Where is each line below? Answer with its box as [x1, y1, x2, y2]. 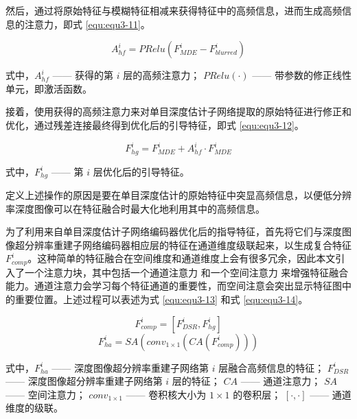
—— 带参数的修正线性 [252, 68, 352, 82]
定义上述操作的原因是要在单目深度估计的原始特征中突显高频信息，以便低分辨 [5, 187, 352, 202]
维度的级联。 [5, 400, 63, 415]
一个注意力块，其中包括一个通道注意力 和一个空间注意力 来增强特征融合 [24, 265, 349, 279]
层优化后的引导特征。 [93, 164, 189, 178]
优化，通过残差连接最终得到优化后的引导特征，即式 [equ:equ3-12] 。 [5, 117, 304, 132]
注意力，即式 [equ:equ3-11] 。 [24, 16, 150, 31]
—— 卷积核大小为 [126, 387, 207, 401]
